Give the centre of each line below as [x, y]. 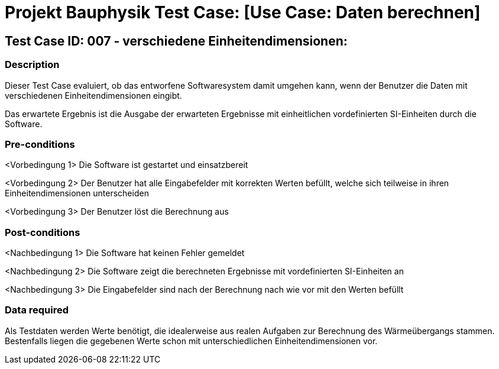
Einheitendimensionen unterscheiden [77, 193]
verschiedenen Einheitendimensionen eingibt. [93, 95]
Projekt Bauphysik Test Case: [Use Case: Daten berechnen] [243, 12]
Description [32, 65]
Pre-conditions [40, 144]
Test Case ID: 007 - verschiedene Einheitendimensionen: [176, 41]
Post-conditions [43, 232]
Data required [37, 310]
